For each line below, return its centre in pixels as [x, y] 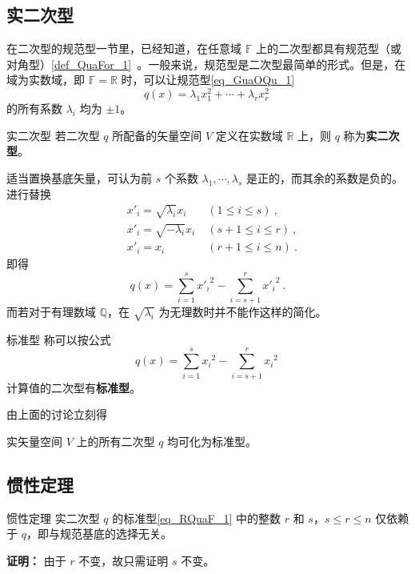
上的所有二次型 [116, 441]
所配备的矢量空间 [157, 135]
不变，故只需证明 [124, 560]
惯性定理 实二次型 [53, 518]
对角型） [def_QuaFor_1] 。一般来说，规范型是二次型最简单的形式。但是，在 [206, 64]
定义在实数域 [249, 135]
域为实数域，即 [46, 80]
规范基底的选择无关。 [116, 534]
